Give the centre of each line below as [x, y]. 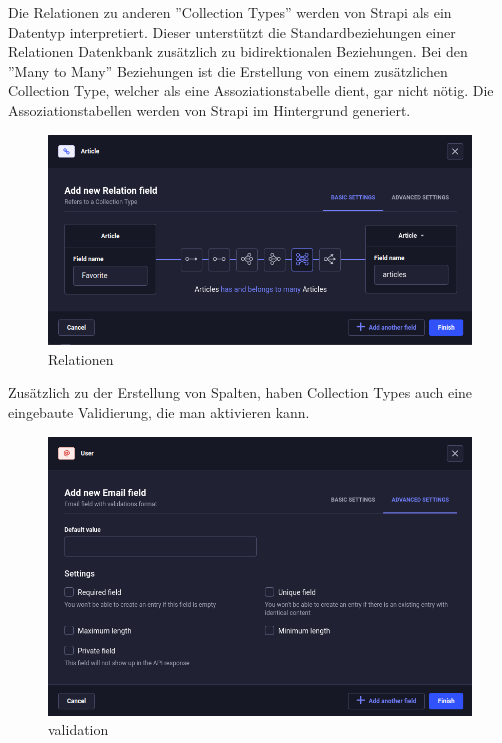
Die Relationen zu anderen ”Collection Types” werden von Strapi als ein [230, 12]
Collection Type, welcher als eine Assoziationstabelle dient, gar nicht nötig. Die [251, 90]
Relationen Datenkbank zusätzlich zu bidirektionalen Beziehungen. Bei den [238, 51]
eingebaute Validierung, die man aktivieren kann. [159, 412]
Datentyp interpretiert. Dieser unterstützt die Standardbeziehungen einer [232, 31]
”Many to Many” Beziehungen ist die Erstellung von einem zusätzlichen [228, 70]
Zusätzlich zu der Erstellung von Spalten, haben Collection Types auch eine [240, 392]
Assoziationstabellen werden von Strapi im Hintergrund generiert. [209, 109]
